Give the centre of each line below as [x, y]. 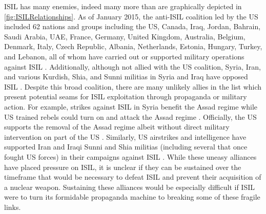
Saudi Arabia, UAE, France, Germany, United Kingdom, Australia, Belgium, [125, 36]
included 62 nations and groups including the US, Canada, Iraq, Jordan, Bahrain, [132, 26]
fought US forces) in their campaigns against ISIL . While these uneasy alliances [130, 156]
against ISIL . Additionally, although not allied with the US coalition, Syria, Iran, [132, 66]
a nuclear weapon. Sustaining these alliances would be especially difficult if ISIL [129, 187]
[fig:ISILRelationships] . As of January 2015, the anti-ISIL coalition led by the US [131, 16]
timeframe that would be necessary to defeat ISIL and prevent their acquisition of [133, 177]
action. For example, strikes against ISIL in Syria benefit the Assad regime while [131, 106]
